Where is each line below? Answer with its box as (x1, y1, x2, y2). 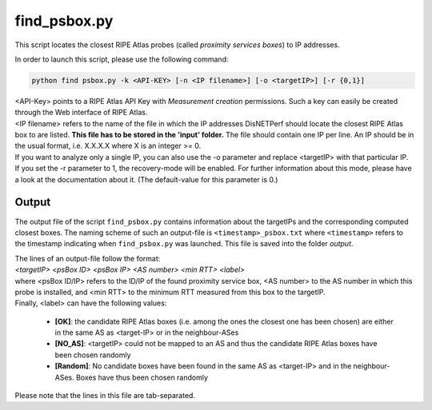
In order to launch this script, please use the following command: (14, 54, 229, 64)
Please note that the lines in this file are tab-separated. (14, 391, 196, 400)
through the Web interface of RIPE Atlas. (14, 108, 148, 117)
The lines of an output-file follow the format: (14, 253, 161, 263)
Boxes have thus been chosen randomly (76, 372, 208, 382)
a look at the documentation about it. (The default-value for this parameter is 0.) (14, 174, 278, 184)
